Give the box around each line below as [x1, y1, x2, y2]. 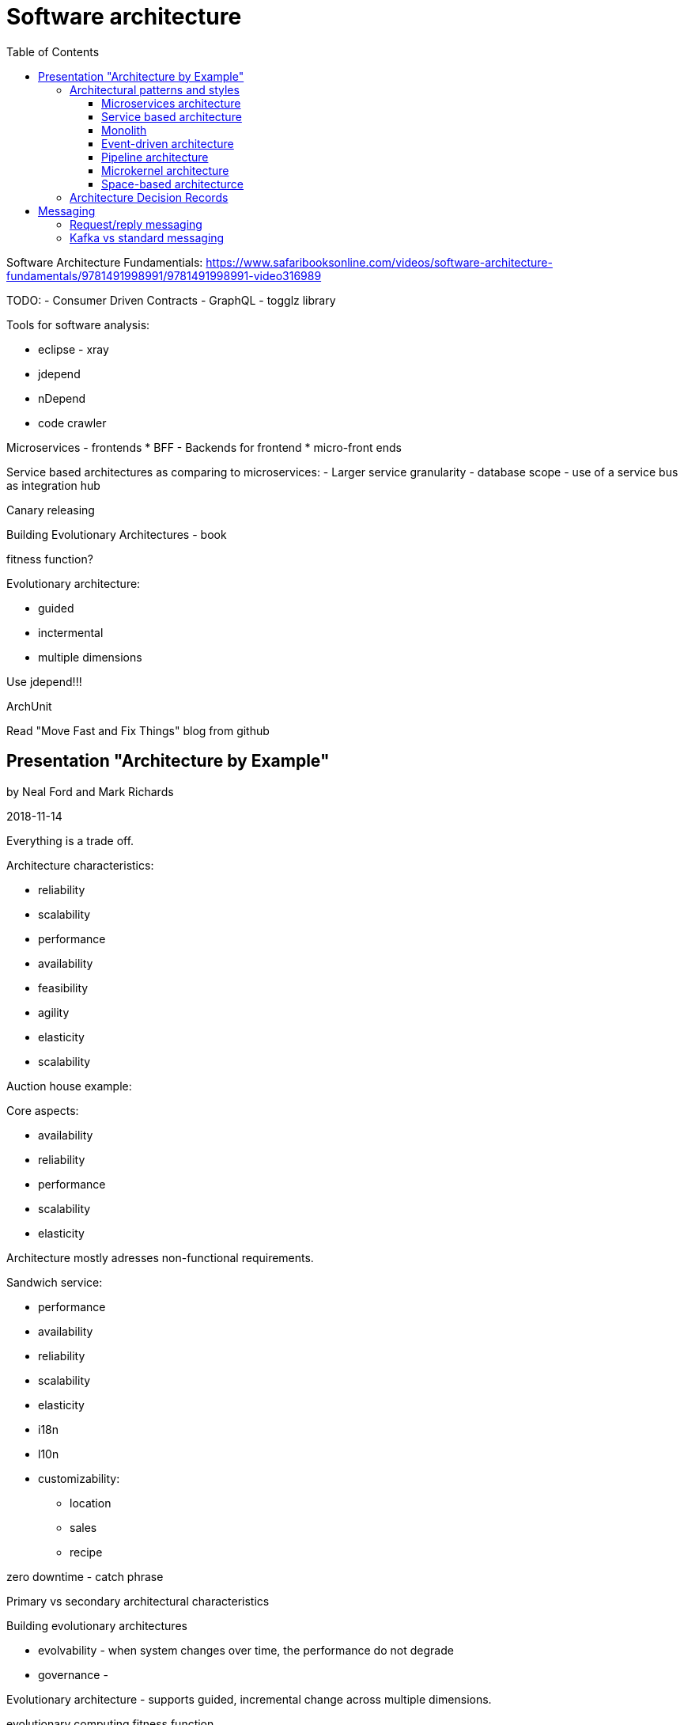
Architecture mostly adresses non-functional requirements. [6, 1250, 314, 1264]
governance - [38, 1667, 108, 1681]
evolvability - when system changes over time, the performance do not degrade [38, 1643, 454, 1657]
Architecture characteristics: [6, 858, 154, 872]
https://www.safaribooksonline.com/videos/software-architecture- [206, 255, 553, 269]
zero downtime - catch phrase [6, 1569, 164, 1583]
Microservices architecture [101, 96, 241, 110]
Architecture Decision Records [70, 190, 229, 204]
